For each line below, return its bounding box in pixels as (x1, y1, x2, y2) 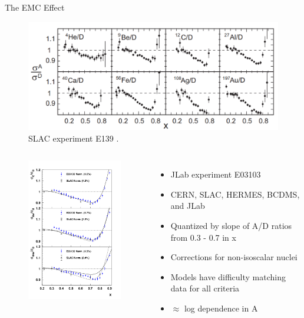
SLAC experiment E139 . (28, 132, 119, 144)
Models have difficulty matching (170, 270, 286, 283)
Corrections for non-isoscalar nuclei (170, 251, 298, 263)
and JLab (170, 199, 205, 212)
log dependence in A (184, 301, 258, 314)
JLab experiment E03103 (170, 168, 261, 181)
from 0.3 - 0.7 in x (170, 231, 236, 243)
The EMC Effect (5, 1, 65, 13)
